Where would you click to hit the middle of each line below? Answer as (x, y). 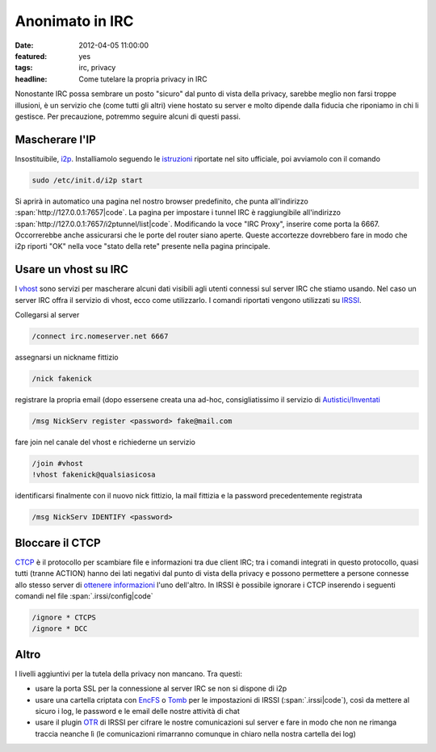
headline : (31, 79)
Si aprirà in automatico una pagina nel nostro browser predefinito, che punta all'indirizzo (161, 201)
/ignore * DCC (60, 629)
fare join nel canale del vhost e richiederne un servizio (105, 442)
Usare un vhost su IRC (72, 269)
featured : (31, 56)
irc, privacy (97, 68)
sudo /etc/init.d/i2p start (87, 180)
